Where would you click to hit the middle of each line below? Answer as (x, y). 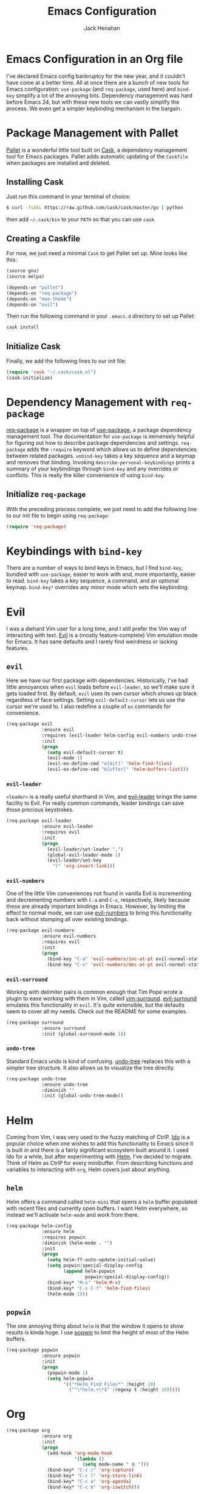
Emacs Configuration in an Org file (95, 59)
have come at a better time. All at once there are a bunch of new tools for (98, 82)
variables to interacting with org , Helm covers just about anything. (89, 1170)
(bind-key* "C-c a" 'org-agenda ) (89, 1482)
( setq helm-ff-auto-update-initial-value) (101, 1260)
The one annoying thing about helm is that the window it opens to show (95, 1326)
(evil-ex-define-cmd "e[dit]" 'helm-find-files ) (110, 764)
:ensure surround (63, 1028)
